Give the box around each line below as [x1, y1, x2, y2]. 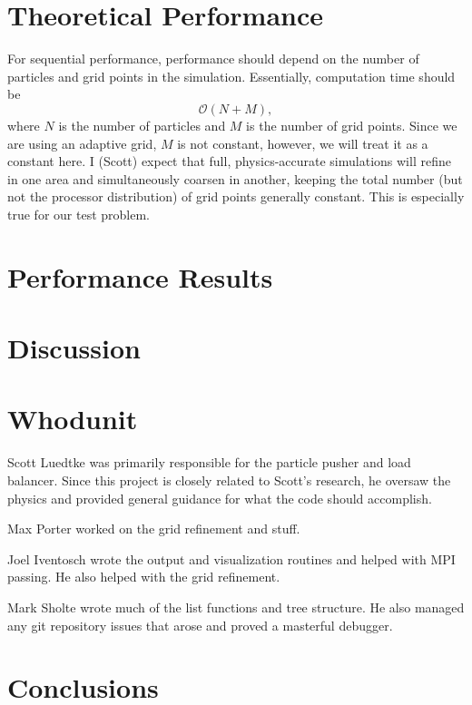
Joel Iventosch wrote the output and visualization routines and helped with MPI [7, 549, 456, 568]
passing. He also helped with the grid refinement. [7, 567, 280, 586]
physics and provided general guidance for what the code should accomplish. [7, 488, 432, 507]
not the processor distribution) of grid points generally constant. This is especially [7, 187, 465, 206]
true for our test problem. [7, 204, 150, 223]
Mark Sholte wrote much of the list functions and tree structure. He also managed [7, 597, 465, 616]
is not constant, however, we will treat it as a [177, 133, 428, 152]
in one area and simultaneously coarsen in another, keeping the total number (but [7, 169, 463, 188]
